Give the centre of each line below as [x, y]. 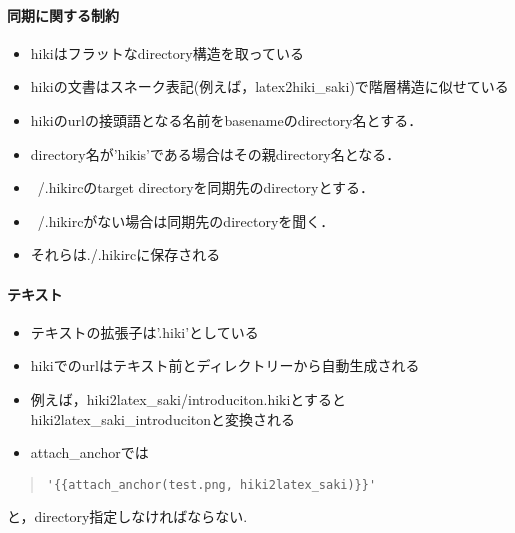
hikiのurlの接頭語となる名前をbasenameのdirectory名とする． [226, 119]
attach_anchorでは [89, 452]
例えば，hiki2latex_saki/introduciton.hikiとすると [188, 398]
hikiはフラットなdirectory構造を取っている [167, 52]
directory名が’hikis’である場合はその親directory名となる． [215, 153]
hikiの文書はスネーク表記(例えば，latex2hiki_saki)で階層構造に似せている [269, 86]
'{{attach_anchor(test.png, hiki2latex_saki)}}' [211, 484]
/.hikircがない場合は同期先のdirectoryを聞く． [186, 220]
